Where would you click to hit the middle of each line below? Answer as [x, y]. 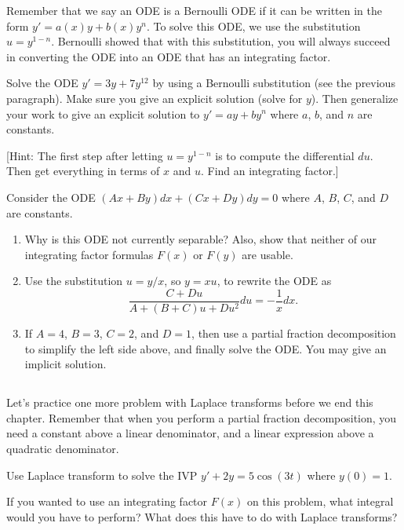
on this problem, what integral [320, 501]
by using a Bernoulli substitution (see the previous [274, 83]
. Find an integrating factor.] [269, 171]
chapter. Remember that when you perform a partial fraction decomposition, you [202, 417]
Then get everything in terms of [83, 171]
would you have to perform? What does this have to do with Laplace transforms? [202, 516]
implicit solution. [66, 364]
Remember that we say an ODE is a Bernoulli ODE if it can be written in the [194, 10]
